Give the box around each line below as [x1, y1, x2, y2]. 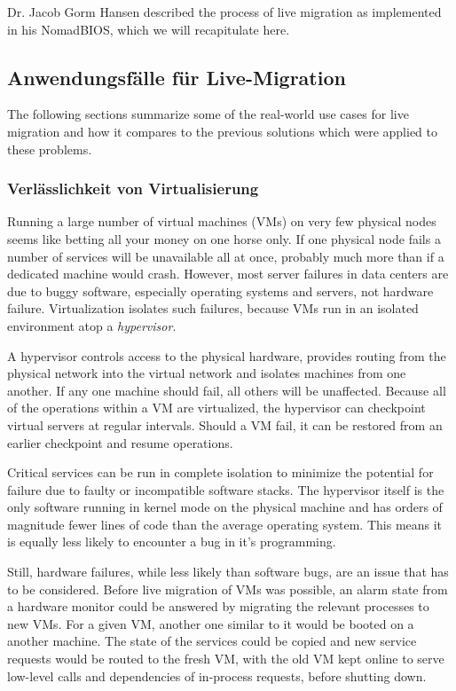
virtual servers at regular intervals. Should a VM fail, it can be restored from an [7, 415, 443, 434]
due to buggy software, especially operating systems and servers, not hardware [7, 281, 434, 300]
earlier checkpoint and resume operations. [7, 433, 233, 452]
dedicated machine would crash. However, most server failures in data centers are [7, 264, 449, 283]
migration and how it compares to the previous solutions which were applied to [7, 122, 438, 140]
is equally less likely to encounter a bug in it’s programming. [7, 532, 336, 551]
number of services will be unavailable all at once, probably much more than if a [7, 247, 444, 265]
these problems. [7, 139, 92, 158]
